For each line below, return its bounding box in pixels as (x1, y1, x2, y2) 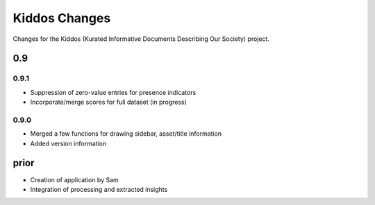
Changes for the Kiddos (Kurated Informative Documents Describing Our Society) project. (12, 35, 270, 43)
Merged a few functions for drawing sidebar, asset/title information (30, 130, 222, 138)
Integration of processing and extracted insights (30, 185, 168, 193)
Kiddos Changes (12, 10, 111, 26)
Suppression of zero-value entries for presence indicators (30, 88, 197, 96)
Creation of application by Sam (30, 175, 119, 184)
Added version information (30, 139, 107, 148)
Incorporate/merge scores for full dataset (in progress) (30, 98, 187, 107)
